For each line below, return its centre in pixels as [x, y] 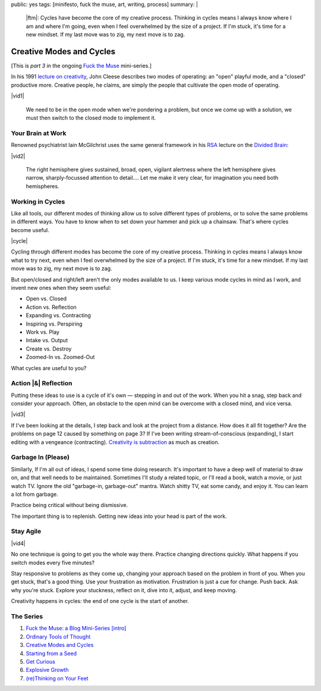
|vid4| [18, 543]
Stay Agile [26, 531]
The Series [27, 616]
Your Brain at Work [39, 133]
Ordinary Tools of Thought [58, 636]
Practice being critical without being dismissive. [69, 505]
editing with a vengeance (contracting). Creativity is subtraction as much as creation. [115, 442]
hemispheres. [43, 186]
